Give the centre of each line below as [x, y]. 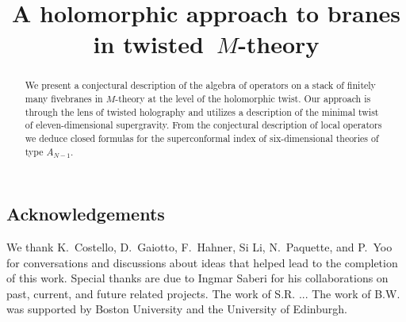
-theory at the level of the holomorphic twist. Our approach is [243, 99]
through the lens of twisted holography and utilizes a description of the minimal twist [202, 111]
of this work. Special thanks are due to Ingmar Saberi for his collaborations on [197, 278]
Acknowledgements [86, 214]
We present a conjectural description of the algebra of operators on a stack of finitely [200, 85]
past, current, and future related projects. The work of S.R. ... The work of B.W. [203, 293]
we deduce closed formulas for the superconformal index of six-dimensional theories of [202, 138]
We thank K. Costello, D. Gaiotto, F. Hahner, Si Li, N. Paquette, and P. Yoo [199, 247]
